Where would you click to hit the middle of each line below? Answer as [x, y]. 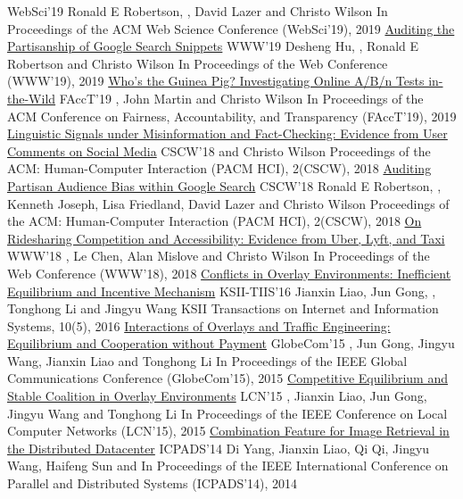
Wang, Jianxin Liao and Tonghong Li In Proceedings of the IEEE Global [207, 360]
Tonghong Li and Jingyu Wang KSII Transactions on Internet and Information [223, 308]
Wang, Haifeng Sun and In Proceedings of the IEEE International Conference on [228, 466]
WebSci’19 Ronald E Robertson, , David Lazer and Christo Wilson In [198, 11]
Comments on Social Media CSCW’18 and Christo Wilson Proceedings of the [219, 150]
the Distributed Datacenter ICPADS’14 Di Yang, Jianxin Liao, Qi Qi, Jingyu [219, 448]
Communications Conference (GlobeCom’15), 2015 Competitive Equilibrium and [227, 378]
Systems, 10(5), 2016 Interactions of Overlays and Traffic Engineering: [199, 325]
